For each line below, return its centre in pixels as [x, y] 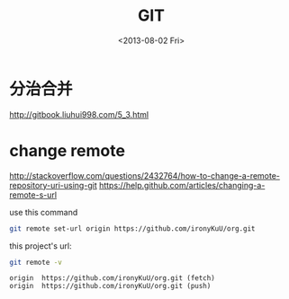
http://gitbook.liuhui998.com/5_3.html [79, 114]
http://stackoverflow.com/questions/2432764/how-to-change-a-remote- [145, 175]
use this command [44, 212]
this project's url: [41, 246]
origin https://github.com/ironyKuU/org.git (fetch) [113, 278]
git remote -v [36, 262]
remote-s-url [33, 195]
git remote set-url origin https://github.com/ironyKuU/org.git [132, 229]
